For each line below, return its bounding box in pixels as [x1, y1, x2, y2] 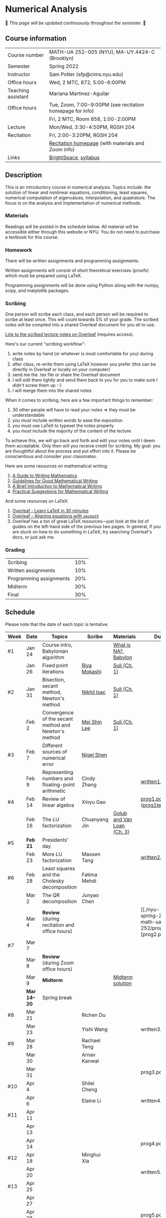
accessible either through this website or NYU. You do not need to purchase [5, 228, 160, 234]
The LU [42, 816, 59, 823]
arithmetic [42, 787, 66, 794]
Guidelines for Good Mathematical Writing [12, 478, 98, 484]
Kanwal [81, 1057, 99, 1064]
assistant [7, 93, 29, 100]
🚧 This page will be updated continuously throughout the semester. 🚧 [5, 20, 146, 26]
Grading [5, 546, 25, 553]
